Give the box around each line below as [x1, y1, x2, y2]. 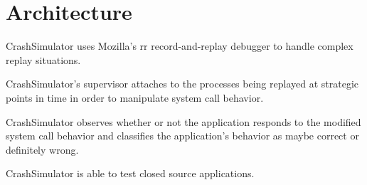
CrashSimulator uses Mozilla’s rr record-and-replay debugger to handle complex [6, 38, 353, 53]
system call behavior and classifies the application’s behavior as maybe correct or [6, 128, 359, 143]
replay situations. [6, 52, 81, 67]
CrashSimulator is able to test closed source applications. [6, 166, 255, 181]
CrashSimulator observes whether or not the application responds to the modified [6, 114, 361, 129]
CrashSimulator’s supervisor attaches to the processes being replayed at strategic [6, 76, 358, 91]
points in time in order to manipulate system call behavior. [6, 90, 264, 105]
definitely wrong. [6, 142, 79, 157]
